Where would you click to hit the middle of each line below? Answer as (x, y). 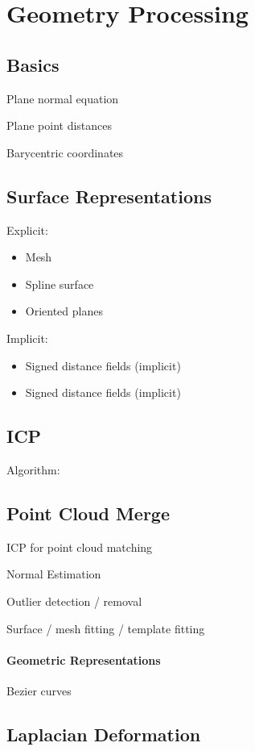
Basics (33, 64)
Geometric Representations (84, 659)
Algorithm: (33, 469)
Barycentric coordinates (65, 152)
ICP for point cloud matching (80, 547)
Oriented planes (64, 311)
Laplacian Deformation (104, 734)
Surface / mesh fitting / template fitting (106, 628)
